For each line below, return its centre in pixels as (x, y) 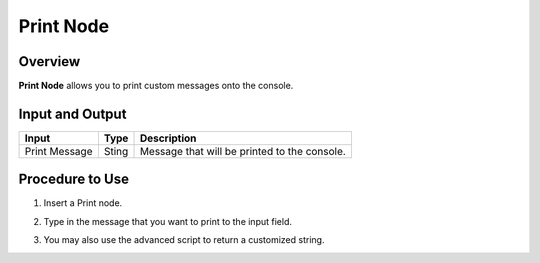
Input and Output (72, 113)
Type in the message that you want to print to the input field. (167, 221)
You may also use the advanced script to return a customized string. (184, 240)
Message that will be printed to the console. (243, 151)
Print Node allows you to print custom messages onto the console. (156, 86)
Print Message (58, 151)
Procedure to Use (74, 179)
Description (168, 138)
